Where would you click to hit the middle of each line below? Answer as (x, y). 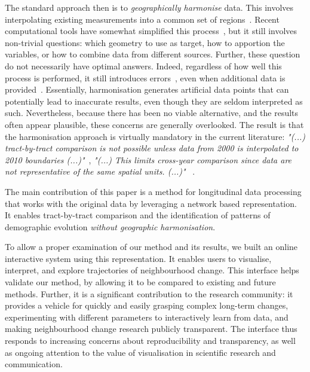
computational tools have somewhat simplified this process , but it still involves (151, 31)
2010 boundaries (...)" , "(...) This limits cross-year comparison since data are (148, 159)
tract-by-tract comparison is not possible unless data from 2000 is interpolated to (152, 148)
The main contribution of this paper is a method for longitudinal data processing (153, 191)
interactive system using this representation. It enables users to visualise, (138, 258)
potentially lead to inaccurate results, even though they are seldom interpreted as (154, 101)
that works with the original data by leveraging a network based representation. (151, 203)
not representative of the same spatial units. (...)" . (100, 171)
